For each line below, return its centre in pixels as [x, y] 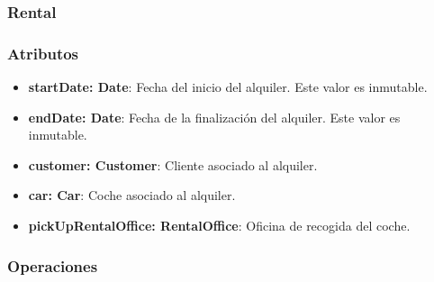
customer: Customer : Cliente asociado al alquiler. [173, 164]
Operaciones [53, 265]
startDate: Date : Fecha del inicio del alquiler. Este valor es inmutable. [228, 87]
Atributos [43, 53]
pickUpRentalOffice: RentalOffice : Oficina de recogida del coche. [219, 226]
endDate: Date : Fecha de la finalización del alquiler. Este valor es [214, 117]
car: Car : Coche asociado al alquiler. [132, 195]
